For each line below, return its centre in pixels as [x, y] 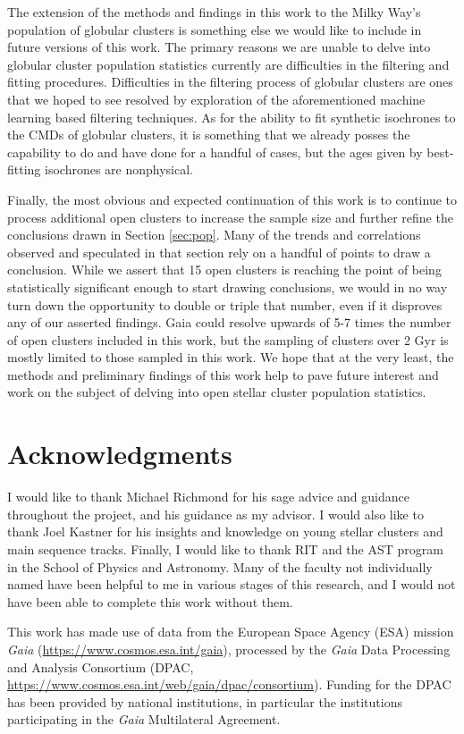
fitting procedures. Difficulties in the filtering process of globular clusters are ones [230, 82]
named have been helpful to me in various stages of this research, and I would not [232, 584]
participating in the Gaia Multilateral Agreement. [144, 719]
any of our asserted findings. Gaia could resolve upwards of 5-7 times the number [229, 322]
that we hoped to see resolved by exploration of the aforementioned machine [216, 99]
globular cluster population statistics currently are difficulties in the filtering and [228, 64]
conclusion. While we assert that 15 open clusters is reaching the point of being [224, 270]
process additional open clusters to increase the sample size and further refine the [230, 217]
